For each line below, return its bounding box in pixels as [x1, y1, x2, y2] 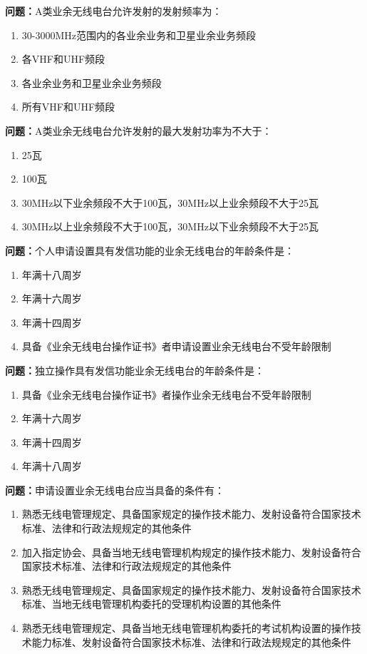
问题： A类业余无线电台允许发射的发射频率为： [5, 4, 222, 18]
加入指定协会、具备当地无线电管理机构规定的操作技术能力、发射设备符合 [21, 544, 361, 559]
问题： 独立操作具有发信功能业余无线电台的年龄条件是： [5, 362, 264, 377]
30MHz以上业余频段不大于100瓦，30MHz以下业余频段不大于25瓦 [21, 219, 319, 234]
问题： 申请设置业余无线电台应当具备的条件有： [5, 482, 224, 497]
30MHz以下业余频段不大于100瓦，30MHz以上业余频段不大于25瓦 [21, 195, 319, 210]
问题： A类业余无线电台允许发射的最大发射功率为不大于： [5, 123, 272, 138]
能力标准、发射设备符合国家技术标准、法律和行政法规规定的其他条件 [31, 634, 351, 649]
